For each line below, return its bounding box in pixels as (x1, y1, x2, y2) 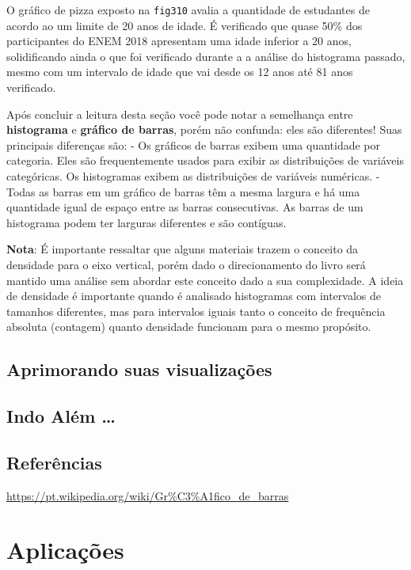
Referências (6, 450, 102, 474)
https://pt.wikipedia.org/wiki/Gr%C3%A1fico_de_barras (6, 487, 289, 503)
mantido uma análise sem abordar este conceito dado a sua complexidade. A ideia (6, 272, 404, 288)
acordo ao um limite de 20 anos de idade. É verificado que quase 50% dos (6, 17, 363, 33)
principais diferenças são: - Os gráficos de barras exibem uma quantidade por (6, 136, 381, 153)
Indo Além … (6, 404, 116, 428)
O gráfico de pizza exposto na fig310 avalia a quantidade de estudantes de (6, 2, 370, 17)
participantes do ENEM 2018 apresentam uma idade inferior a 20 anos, (6, 32, 352, 49)
